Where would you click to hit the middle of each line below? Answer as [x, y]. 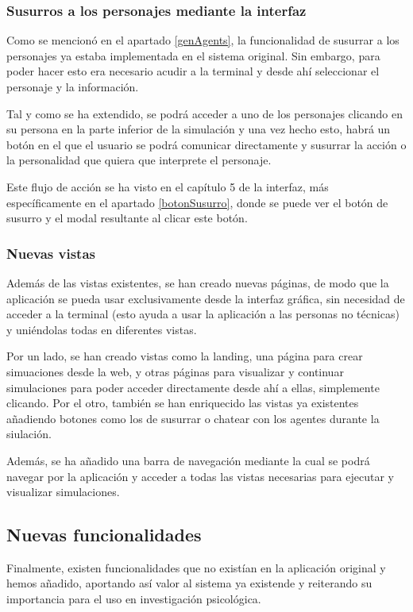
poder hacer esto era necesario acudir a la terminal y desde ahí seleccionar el [193, 71]
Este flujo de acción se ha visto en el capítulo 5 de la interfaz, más [168, 186]
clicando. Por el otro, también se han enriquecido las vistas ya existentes [183, 403]
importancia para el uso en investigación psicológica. [134, 599]
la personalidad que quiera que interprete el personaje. [139, 160]
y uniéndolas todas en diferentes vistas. [102, 329]
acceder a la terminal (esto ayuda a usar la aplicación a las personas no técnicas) [203, 314]
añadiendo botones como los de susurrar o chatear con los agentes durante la [193, 418]
